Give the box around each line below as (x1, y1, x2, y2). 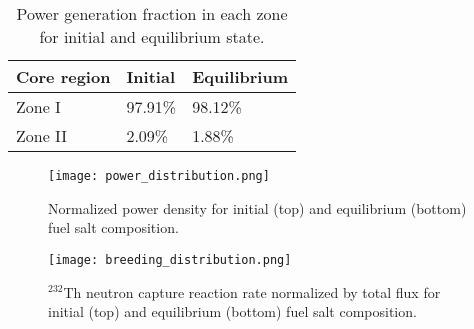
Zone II (16, 124, 68, 147)
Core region (16, 65, 111, 88)
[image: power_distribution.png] (48, 169, 270, 183)
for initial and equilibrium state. (39, 25, 265, 48)
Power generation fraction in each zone (16, 2, 288, 25)
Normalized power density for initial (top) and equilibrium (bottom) (48, 197, 467, 218)
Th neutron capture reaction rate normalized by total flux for (63, 281, 441, 302)
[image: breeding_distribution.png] (48, 252, 292, 267)
